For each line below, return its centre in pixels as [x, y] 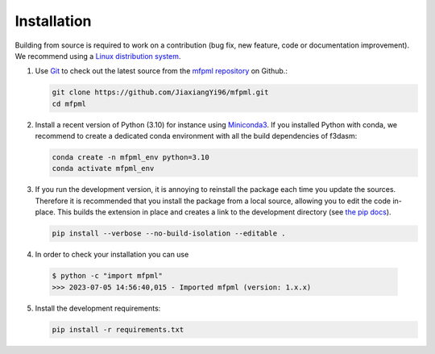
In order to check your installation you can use [112, 255]
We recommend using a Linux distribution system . [98, 56]
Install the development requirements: [98, 308]
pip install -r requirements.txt [118, 329]
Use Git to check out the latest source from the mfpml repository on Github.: [161, 71]
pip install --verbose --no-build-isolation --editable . [169, 233]
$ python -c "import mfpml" [107, 276]
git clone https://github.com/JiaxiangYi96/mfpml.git [160, 92]
